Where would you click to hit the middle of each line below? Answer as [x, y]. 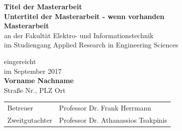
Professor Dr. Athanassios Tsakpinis [113, 120]
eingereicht [20, 61]
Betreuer [20, 108]
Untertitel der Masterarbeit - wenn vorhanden [84, 16]
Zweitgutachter [30, 120]
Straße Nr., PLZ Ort [35, 90]
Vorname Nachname [39, 80]
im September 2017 [33, 71]
